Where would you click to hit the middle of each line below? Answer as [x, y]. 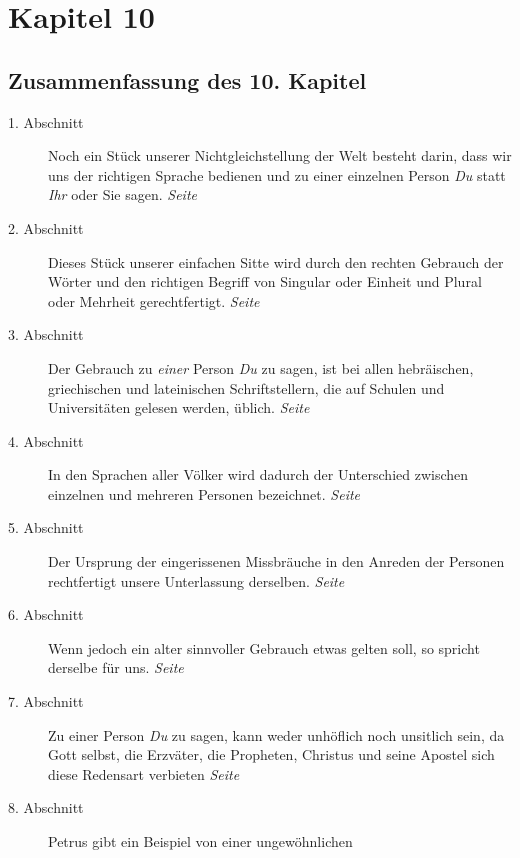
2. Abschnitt [46, 227]
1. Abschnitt [46, 121]
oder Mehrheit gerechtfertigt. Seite [154, 300]
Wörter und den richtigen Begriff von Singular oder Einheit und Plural [265, 281]
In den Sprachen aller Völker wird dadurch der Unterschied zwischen [258, 474]
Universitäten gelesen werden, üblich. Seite [179, 407]
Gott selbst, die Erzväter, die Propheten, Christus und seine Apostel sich [271, 754]
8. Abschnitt [46, 807]
